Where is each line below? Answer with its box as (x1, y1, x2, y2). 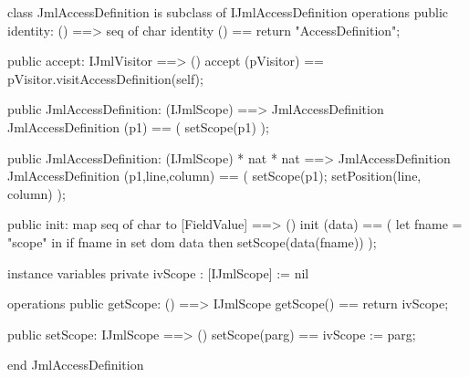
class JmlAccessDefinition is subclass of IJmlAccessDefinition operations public (7, 3, 449, 21)
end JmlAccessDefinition (7, 355, 144, 374)
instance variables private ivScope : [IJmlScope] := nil (7, 263, 309, 282)
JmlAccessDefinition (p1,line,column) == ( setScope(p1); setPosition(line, (7, 166, 422, 185)
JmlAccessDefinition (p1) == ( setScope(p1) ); (7, 117, 269, 136)
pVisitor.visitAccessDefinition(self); (7, 68, 203, 88)
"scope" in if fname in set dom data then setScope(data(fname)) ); (7, 232, 377, 251)
